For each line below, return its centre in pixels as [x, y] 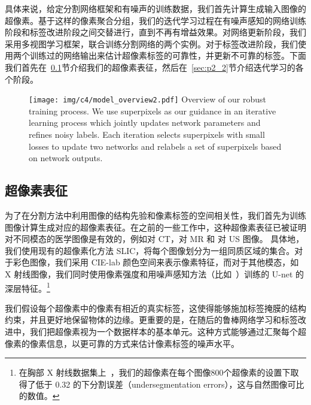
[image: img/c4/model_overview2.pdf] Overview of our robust [147, 99]
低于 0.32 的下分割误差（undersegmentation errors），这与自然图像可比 [170, 384]
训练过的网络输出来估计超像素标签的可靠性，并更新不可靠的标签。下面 [168, 55]
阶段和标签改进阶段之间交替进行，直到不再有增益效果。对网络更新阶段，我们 [155, 32]
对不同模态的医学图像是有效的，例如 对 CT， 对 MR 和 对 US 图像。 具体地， [155, 239]
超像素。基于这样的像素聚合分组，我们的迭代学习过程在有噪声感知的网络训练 [155, 20]
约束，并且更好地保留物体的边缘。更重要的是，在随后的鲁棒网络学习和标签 [151, 320]
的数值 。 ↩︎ [39, 396]
